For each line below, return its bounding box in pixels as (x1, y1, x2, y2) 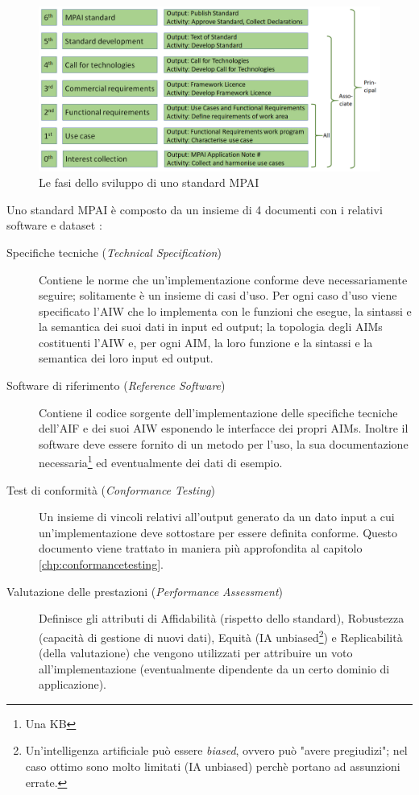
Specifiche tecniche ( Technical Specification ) (6, 243, 222, 260)
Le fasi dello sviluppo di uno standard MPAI (39, 174, 259, 191)
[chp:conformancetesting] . (39, 556, 164, 573)
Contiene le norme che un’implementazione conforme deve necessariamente (39, 271, 408, 288)
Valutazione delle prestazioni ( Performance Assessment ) (6, 582, 283, 599)
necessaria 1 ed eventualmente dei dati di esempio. (39, 452, 283, 471)
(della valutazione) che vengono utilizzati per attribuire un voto (39, 644, 353, 661)
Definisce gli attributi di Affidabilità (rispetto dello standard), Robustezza (39, 610, 404, 627)
